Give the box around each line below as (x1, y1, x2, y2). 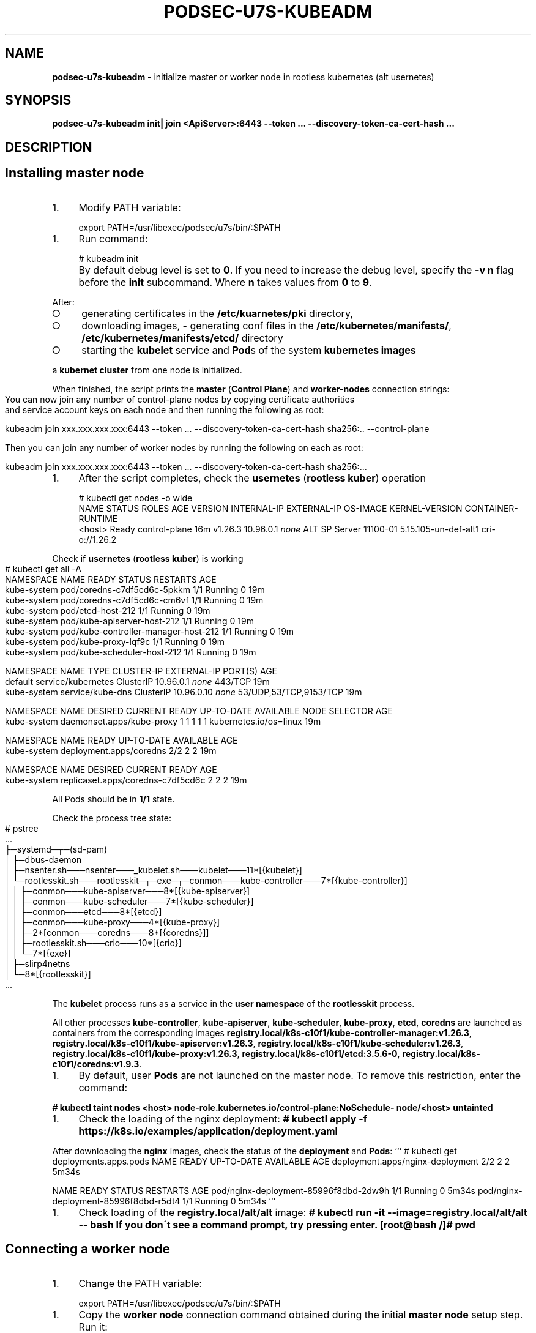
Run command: (78, 232, 148, 245)
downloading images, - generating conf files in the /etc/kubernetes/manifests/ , (81, 319, 452, 332)
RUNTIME (78, 513, 118, 524)
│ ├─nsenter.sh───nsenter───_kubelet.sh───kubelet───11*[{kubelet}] (5, 864, 302, 875)
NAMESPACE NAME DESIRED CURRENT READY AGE (5, 764, 217, 775)
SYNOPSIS (5, 92, 72, 108)
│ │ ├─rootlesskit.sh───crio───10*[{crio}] (5, 937, 182, 948)
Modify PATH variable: (78, 201, 181, 214)
